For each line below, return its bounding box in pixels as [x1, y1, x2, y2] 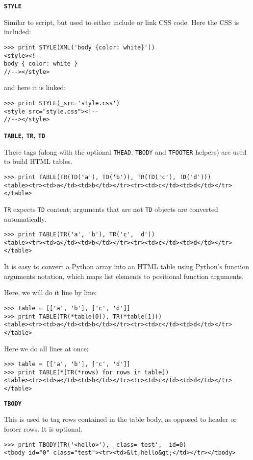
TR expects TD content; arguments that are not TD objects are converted [4, 204, 218, 214]
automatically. [4, 213, 47, 224]
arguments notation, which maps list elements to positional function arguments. [4, 271, 244, 281]
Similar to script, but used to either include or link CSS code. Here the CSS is [4, 17, 239, 27]
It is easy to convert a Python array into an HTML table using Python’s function [4, 261, 249, 272]
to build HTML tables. [4, 156, 73, 166]
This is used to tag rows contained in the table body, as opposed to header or [4, 414, 237, 424]
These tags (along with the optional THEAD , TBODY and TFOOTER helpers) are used [4, 146, 247, 157]
